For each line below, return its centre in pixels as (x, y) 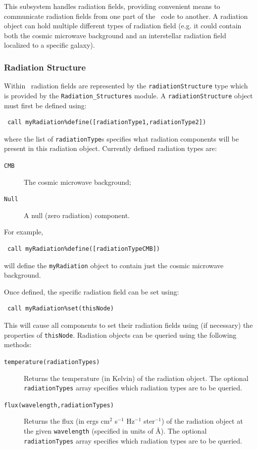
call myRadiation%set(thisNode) (61, 309)
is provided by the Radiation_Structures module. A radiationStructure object (128, 95)
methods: (18, 344)
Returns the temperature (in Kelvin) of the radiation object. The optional (136, 378)
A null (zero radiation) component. (77, 215)
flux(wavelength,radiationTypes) (59, 405)
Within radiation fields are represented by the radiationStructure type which (126, 86)
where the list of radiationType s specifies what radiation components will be (122, 138)
